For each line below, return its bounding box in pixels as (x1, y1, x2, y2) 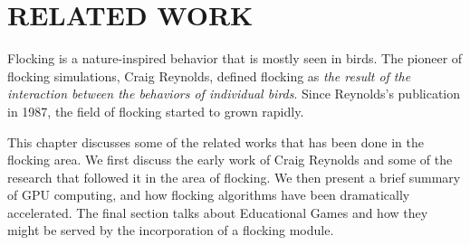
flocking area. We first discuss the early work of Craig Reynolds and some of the (7, 150, 453, 169)
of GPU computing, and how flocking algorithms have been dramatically (7, 185, 410, 204)
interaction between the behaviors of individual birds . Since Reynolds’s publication (7, 84, 461, 103)
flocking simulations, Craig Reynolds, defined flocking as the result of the (7, 66, 411, 85)
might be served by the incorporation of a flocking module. (7, 221, 334, 240)
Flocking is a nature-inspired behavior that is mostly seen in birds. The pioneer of (7, 49, 463, 68)
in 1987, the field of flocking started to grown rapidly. (7, 101, 304, 120)
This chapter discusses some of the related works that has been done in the (7, 132, 424, 151)
